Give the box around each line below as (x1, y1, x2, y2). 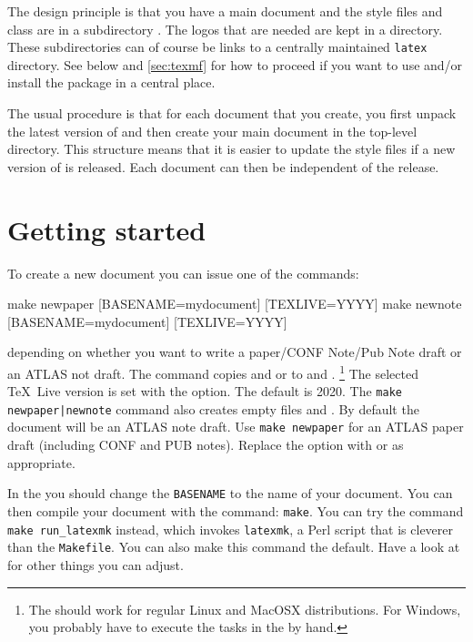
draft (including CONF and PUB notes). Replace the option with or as (7, 435, 404, 454)
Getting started (7, 210, 206, 248)
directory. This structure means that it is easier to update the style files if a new (7, 139, 456, 158)
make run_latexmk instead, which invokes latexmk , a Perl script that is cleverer (7, 519, 454, 538)
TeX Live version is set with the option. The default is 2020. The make (7, 382, 402, 401)
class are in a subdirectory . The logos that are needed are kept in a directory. (7, 19, 443, 38)
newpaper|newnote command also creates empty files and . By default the (7, 399, 419, 418)
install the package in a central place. (7, 73, 216, 92)
